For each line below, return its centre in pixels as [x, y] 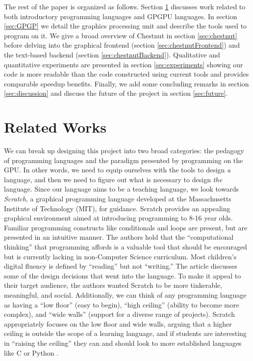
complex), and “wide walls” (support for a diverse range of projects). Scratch [120, 314]
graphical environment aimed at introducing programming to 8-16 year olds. [118, 218]
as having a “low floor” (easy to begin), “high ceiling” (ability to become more [122, 304]
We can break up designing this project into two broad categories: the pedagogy [124, 151]
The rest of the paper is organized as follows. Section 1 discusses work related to [125, 6]
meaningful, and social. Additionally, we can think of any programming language [125, 294]
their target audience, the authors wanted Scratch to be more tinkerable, [113, 285]
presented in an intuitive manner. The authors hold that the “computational [119, 237]
